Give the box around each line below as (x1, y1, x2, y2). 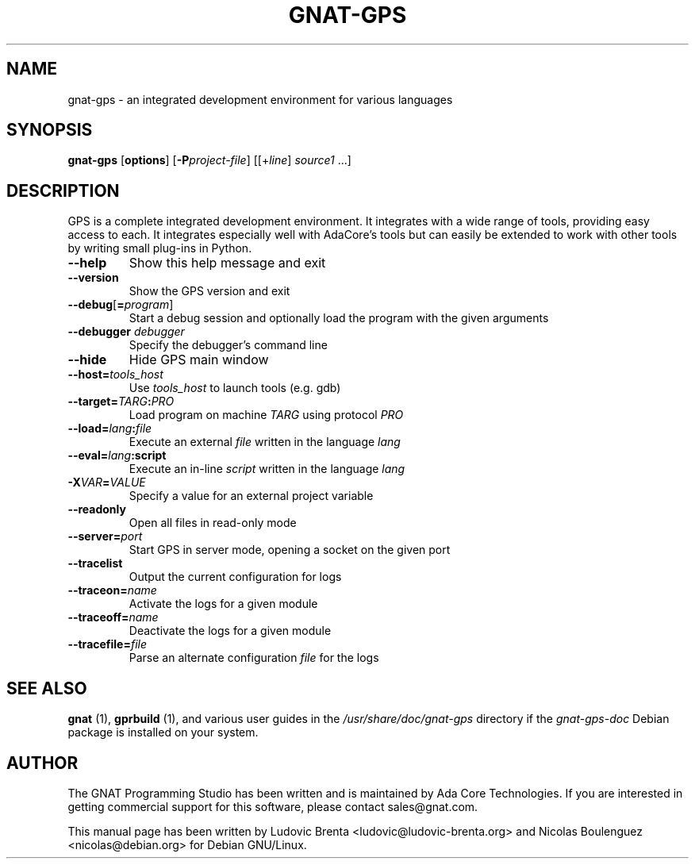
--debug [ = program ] (67, 298, 174, 312)
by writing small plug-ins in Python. (67, 241, 252, 256)
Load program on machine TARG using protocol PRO (129, 408, 404, 422)
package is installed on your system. (67, 725, 259, 740)
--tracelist (67, 556, 123, 571)
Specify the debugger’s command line (129, 338, 328, 352)
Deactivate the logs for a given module (129, 624, 332, 638)
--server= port (67, 529, 143, 544)
